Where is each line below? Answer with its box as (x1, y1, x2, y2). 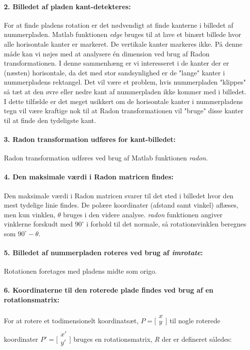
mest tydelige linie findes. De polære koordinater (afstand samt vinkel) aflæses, (4, 200, 238, 210)
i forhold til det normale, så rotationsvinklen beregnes (86, 219, 247, 229)
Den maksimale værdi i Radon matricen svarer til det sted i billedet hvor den (4, 190, 233, 200)
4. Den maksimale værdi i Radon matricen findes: (4, 172, 174, 182)
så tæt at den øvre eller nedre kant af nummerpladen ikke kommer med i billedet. (4, 86, 247, 96)
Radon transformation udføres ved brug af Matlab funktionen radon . (4, 153, 208, 163)
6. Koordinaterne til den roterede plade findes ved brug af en (4, 285, 214, 295)
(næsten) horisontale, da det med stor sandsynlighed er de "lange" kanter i (4, 67, 225, 77)
